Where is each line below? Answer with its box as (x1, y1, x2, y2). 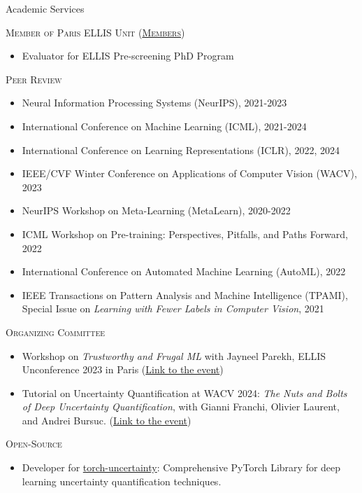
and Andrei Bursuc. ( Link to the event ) (22, 412, 191, 427)
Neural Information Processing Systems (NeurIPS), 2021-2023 (22, 95, 287, 110)
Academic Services (6, 1, 85, 15)
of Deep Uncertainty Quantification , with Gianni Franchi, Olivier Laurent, (22, 399, 340, 414)
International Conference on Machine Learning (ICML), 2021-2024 (22, 118, 307, 133)
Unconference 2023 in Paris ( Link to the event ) (22, 362, 224, 377)
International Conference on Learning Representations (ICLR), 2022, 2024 (22, 142, 340, 157)
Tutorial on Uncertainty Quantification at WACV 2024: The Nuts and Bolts (22, 385, 347, 400)
